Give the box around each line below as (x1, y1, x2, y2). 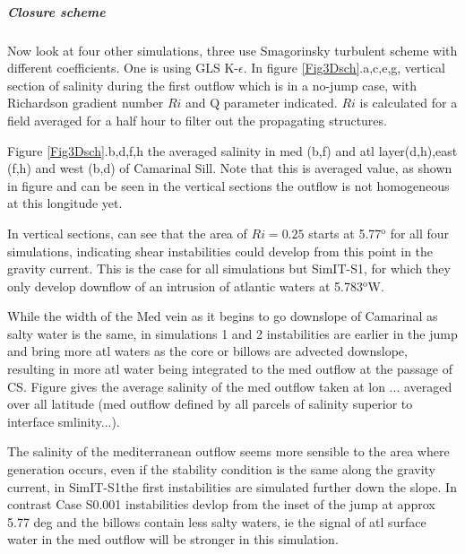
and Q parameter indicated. (185, 93, 338, 112)
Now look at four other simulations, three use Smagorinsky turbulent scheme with (7, 40, 458, 59)
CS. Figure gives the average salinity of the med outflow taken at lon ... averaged (7, 377, 452, 395)
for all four (390, 223, 450, 242)
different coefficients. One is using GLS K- (7, 58, 238, 77)
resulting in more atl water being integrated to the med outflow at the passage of (7, 359, 452, 378)
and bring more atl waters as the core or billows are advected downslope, (7, 342, 408, 360)
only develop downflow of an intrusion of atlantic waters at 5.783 (7, 276, 363, 295)
